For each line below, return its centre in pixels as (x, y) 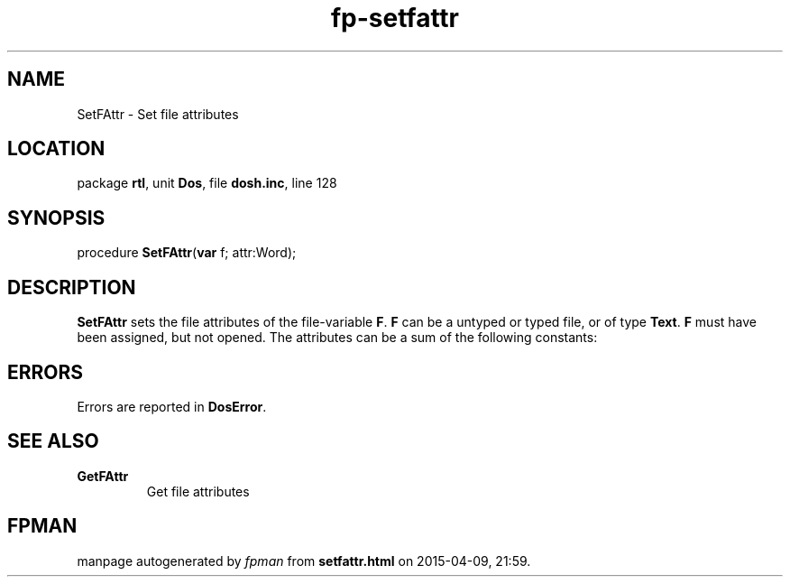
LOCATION (56, 149)
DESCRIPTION (72, 287)
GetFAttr (103, 476)
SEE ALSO (53, 441)
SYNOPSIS (56, 218)
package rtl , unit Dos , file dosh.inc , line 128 (207, 183)
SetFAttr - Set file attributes (158, 114)
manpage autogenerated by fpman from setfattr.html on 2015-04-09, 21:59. (304, 561)
